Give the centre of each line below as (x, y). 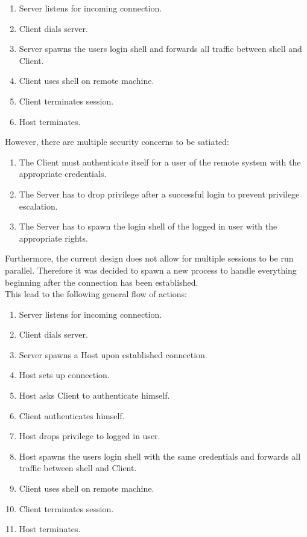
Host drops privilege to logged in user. (90, 436)
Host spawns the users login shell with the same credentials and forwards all (160, 456)
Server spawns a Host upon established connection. (113, 354)
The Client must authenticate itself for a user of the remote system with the (160, 162)
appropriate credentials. (63, 174)
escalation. (38, 206)
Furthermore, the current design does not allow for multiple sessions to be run (149, 258)
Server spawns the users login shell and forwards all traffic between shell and (160, 49)
